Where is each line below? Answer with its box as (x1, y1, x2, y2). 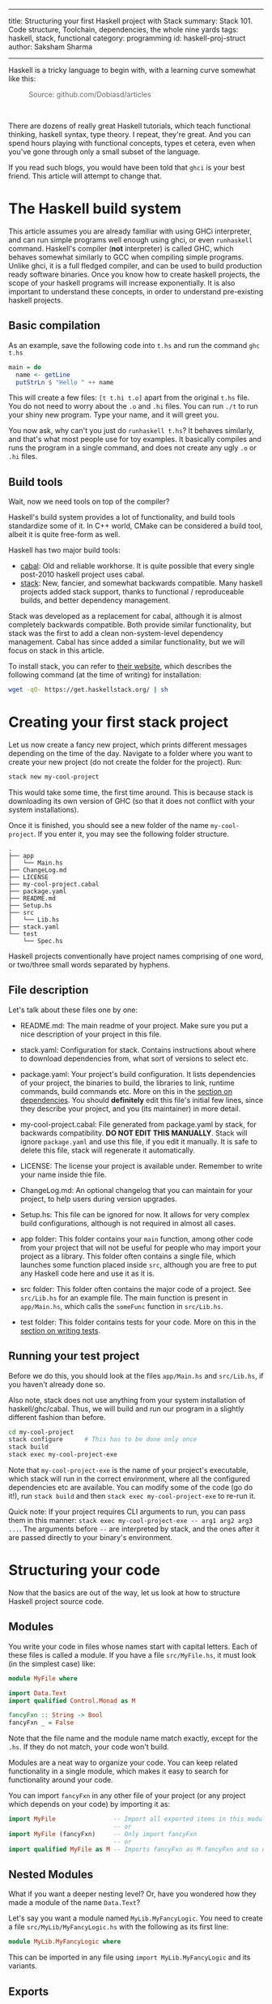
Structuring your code (8, 1561, 160, 1580)
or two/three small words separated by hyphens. (8, 959, 171, 969)
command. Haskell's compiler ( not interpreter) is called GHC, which (8, 243, 235, 253)
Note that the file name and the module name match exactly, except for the (8, 1733, 258, 1744)
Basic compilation (8, 319, 101, 333)
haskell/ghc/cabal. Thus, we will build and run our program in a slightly (8, 1404, 244, 1414)
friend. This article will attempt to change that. (8, 171, 162, 181)
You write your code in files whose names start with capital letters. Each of (8, 1641, 257, 1651)
